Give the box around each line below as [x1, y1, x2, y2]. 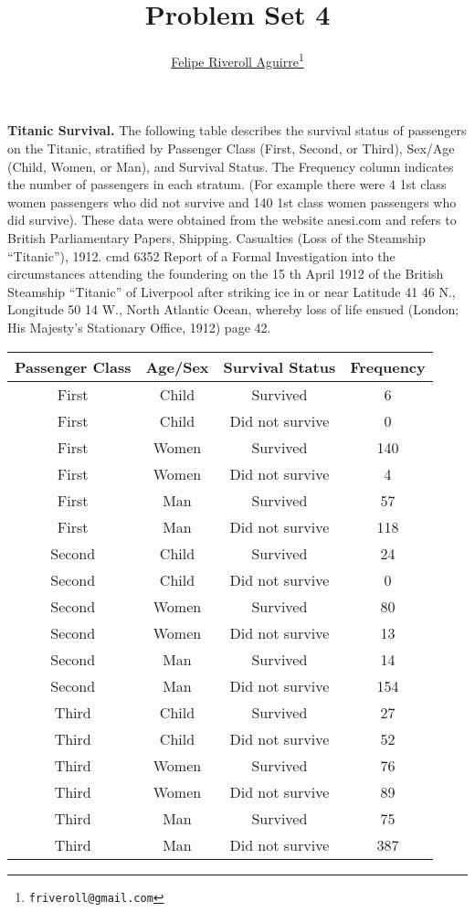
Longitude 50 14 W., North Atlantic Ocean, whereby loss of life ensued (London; [7, 300, 459, 319]
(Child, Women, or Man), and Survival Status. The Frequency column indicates [7, 156, 454, 175]
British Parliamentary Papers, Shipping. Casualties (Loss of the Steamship [7, 228, 426, 247]
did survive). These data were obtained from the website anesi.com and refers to [7, 210, 457, 229]
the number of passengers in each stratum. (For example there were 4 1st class [7, 175, 447, 194]
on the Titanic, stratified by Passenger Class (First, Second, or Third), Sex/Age [7, 138, 455, 157]
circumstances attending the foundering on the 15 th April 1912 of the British [7, 264, 444, 283]
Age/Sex [145, 355, 209, 377]
